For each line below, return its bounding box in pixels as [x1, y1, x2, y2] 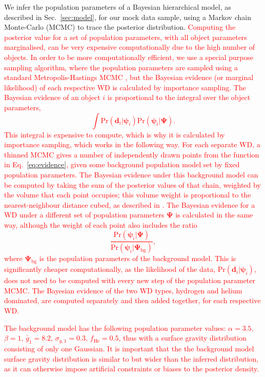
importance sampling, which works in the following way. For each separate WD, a [4, 139, 260, 150]
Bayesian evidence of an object [4, 92, 100, 103]
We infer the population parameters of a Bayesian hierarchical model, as [4, 2, 231, 12]
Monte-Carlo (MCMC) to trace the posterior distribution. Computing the [4, 22, 236, 32]
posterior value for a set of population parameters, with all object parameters [4, 31, 247, 42]
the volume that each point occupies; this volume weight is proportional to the [4, 189, 251, 200]
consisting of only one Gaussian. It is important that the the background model [4, 343, 254, 353]
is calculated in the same [175, 209, 253, 220]
